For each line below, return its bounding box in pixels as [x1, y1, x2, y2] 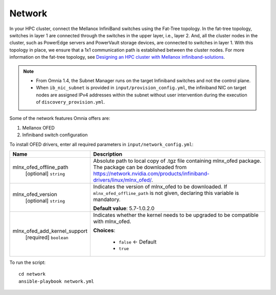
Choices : [93, 227, 116, 234]
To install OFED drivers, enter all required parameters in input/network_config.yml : [9, 141, 194, 147]
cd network [18, 271, 46, 277]
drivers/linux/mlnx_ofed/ [93, 177, 152, 184]
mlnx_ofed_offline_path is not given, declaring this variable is [93, 189, 239, 196]
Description [93, 151, 123, 158]
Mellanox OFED [22, 125, 55, 131]
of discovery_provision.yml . [36, 99, 105, 105]
